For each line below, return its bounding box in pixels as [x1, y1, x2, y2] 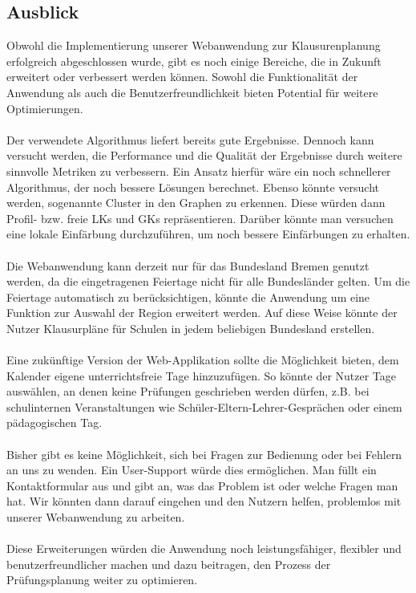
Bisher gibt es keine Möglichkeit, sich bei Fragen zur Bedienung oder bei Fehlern [6, 445, 402, 462]
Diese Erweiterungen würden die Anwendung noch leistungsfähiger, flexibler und [6, 540, 402, 557]
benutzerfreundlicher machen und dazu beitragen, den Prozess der [6, 555, 331, 572]
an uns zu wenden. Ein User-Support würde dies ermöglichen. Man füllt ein [6, 461, 377, 478]
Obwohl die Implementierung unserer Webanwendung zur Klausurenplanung [6, 37, 381, 54]
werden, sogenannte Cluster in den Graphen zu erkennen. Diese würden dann [6, 194, 386, 211]
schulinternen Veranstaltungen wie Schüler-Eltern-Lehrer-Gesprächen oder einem [6, 398, 402, 415]
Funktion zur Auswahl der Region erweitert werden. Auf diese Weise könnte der [6, 304, 398, 321]
